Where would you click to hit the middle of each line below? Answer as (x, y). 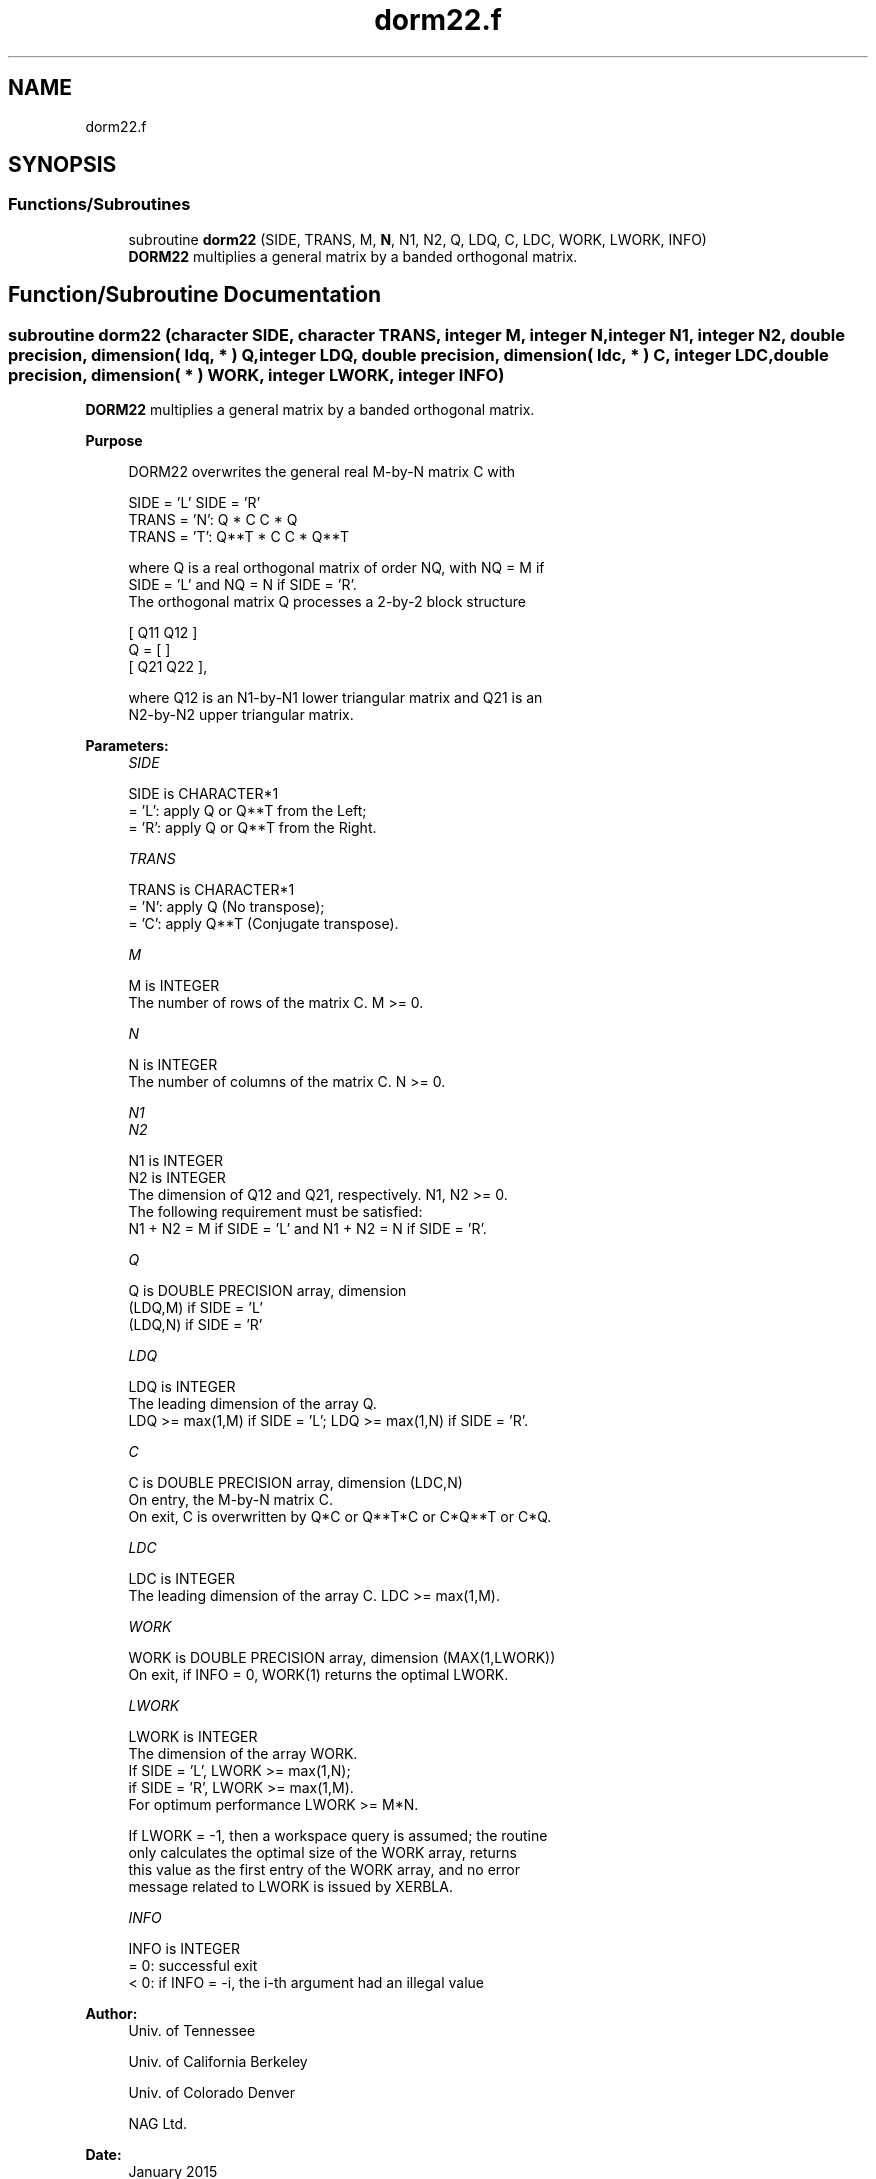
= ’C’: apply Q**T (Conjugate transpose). (263, 924)
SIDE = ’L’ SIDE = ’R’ (194, 503)
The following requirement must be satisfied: (275, 1212)
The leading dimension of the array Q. (252, 1404)
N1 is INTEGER (175, 1161)
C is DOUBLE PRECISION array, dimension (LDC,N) (295, 1483)
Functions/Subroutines (99, 204)
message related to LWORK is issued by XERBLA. (290, 1887)
